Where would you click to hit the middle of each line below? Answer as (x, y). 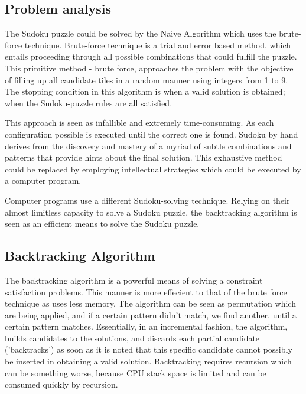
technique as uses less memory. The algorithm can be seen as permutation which (150, 303)
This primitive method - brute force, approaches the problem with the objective (149, 68)
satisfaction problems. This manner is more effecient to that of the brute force (146, 292)
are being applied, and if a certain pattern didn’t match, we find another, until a (151, 315)
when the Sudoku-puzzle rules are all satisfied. (89, 102)
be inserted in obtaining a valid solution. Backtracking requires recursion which (148, 361)
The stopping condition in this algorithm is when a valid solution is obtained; (145, 91)
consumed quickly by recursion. (61, 384)
